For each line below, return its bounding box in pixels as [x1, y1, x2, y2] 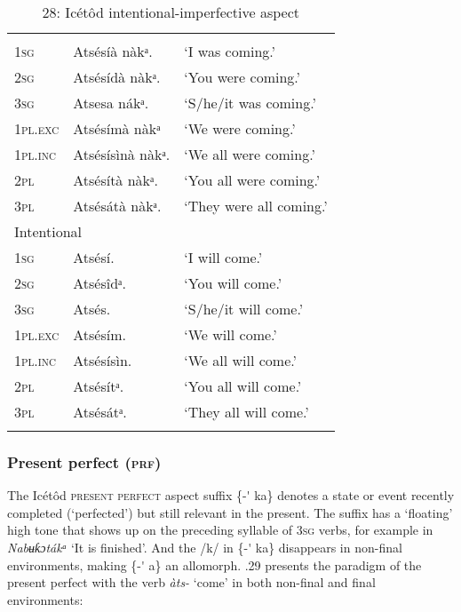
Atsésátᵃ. [73, 401, 127, 422]
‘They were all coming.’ [184, 195, 328, 216]
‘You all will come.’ [184, 376, 302, 396]
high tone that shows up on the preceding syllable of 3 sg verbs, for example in [7, 521, 433, 539]
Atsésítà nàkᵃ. [73, 170, 158, 190]
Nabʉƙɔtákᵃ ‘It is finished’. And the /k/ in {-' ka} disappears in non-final [7, 538, 402, 556]
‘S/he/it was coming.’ [184, 92, 316, 113]
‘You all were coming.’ [184, 170, 321, 190]
